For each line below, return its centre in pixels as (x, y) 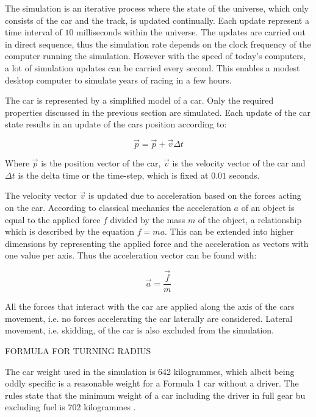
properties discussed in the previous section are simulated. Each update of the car (158, 112)
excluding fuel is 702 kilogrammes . (70, 407)
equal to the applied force (53, 219)
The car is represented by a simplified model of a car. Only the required (139, 100)
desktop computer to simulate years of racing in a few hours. (118, 80)
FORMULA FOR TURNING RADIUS (78, 350)
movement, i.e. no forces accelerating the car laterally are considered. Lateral (149, 318)
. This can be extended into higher (229, 231)
